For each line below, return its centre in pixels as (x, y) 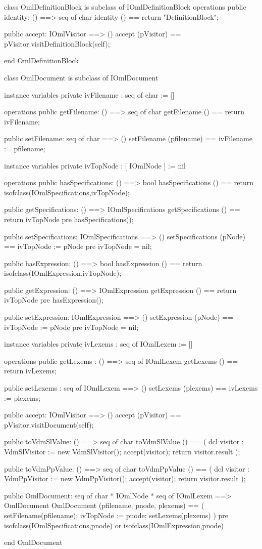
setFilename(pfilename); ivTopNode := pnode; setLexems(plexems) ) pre (116, 515)
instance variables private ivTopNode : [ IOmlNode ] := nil (95, 165)
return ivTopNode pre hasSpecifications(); (69, 219)
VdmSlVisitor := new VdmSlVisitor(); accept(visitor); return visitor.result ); (122, 451)
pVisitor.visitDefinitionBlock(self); (57, 43)
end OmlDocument (33, 542)
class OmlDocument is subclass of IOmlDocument (81, 77)
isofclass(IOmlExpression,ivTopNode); (63, 273)
